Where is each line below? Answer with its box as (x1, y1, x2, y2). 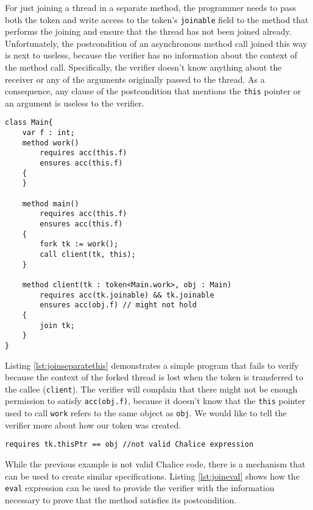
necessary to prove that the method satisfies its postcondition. (5, 493, 237, 506)
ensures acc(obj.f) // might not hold (40, 301, 197, 310)
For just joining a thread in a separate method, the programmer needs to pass (5, 1, 296, 13)
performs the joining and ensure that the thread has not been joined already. (5, 25, 292, 38)
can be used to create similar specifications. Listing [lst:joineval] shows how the (5, 469, 300, 482)
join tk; (40, 321, 75, 330)
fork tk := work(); (40, 240, 119, 249)
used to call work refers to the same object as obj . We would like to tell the (5, 407, 287, 419)
